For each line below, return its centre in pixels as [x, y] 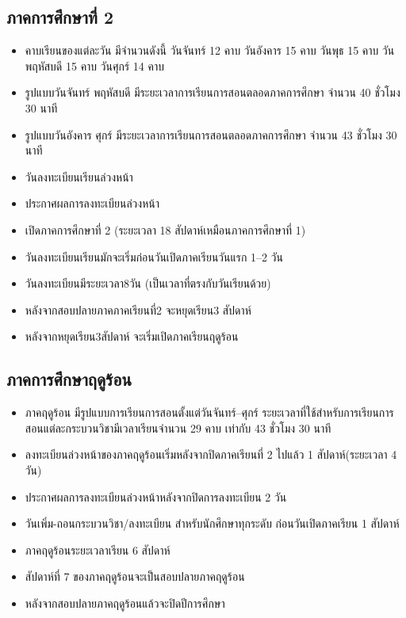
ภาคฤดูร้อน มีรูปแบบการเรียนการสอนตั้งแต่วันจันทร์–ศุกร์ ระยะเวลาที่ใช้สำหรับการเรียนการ [209, 412]
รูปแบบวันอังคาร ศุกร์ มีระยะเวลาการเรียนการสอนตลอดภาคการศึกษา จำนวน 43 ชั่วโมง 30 [211, 134]
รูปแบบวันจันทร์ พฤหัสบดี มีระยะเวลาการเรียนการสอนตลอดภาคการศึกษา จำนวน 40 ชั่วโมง [213, 92]
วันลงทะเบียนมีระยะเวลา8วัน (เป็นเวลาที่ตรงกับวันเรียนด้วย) [148, 283]
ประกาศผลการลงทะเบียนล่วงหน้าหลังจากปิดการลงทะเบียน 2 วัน [156, 496]
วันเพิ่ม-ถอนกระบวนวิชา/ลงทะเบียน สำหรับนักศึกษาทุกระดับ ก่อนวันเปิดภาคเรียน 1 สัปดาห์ [212, 523]
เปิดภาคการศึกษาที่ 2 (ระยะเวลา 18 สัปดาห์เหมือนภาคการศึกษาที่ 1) [165, 229]
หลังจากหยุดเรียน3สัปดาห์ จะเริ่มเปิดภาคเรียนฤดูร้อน [132, 336]
